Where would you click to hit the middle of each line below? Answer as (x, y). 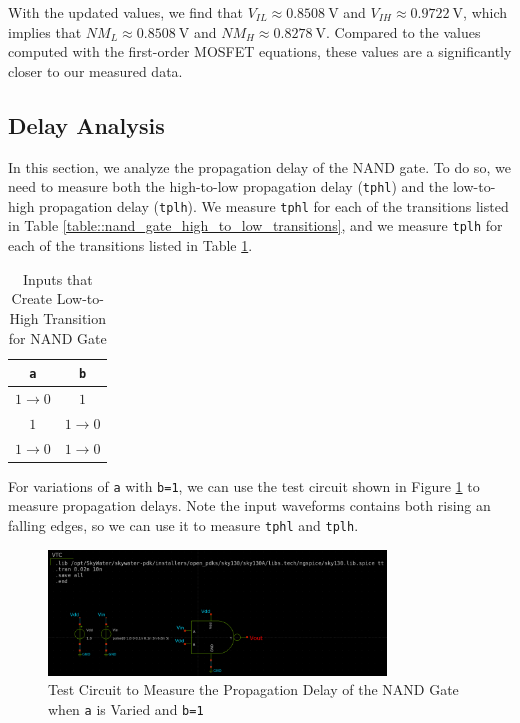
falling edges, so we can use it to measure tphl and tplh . (183, 525)
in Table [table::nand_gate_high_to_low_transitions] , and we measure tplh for (255, 225)
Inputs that (57, 278)
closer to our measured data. (95, 70)
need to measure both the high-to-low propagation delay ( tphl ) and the (228, 186)
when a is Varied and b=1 (126, 708)
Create (32, 298)
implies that (45, 31)
